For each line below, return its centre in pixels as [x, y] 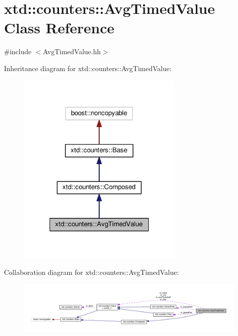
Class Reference [59, 28]
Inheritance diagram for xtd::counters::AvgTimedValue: [88, 68]
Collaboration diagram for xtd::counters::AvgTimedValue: [91, 272]
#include [18, 51]
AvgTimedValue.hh [72, 51]
